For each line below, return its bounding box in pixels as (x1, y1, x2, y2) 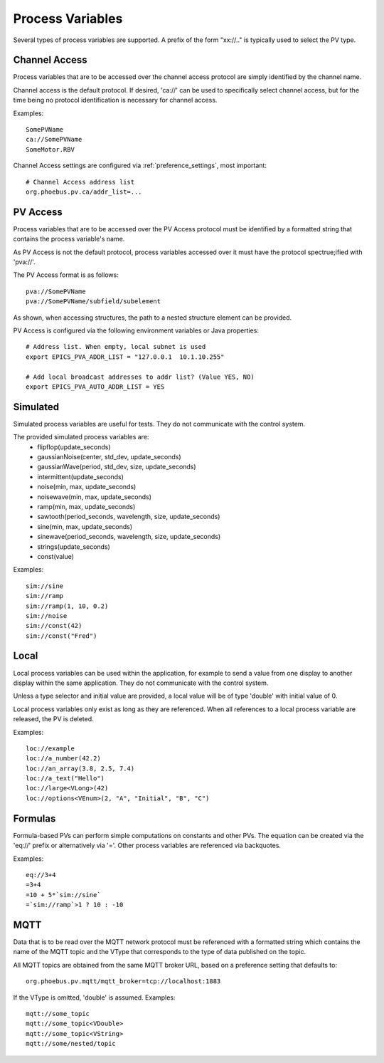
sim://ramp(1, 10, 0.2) (26, 602, 109, 610)
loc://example (26, 744, 75, 753)
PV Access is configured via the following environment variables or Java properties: (13, 326, 260, 335)
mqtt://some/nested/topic (26, 1040, 117, 1048)
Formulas (13, 812, 56, 824)
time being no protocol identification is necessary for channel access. (13, 96, 218, 105)
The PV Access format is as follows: (13, 271, 119, 279)
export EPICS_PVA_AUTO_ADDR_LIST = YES (26, 382, 165, 391)
